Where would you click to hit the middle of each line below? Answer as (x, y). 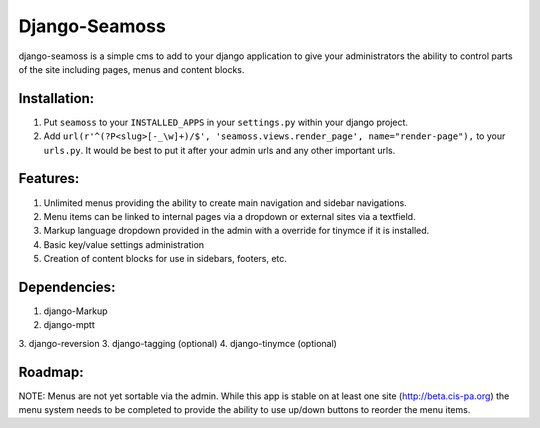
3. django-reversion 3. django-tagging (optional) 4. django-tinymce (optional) (177, 343)
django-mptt (69, 325)
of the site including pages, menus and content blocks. (131, 69)
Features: (49, 178)
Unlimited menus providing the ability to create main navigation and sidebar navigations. (225, 202)
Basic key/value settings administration (124, 244)
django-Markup (76, 311)
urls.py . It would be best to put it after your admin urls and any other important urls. (219, 150)
